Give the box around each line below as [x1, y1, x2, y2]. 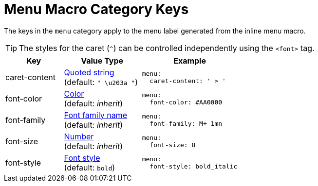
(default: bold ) [64, 162, 115, 172]
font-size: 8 [150, 141, 196, 149]
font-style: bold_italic [150, 162, 238, 170]
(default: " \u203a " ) [64, 77, 138, 87]
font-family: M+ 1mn [150, 119, 223, 127]
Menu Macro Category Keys [4, 1, 189, 17]
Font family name [64, 110, 127, 120]
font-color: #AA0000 [150, 98, 223, 106]
